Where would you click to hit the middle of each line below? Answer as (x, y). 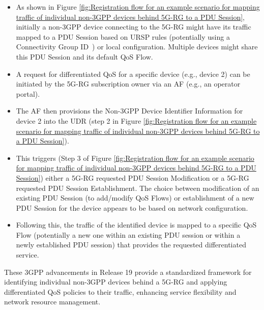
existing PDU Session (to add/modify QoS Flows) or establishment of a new (135, 198)
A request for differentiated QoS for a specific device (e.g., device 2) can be (133, 74)
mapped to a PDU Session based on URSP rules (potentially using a (123, 36)
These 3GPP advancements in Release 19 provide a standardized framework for (128, 272)
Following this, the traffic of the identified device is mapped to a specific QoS (136, 225)
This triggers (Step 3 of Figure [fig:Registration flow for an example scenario (135, 158)
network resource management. (52, 302)
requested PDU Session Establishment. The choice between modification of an (138, 188)
